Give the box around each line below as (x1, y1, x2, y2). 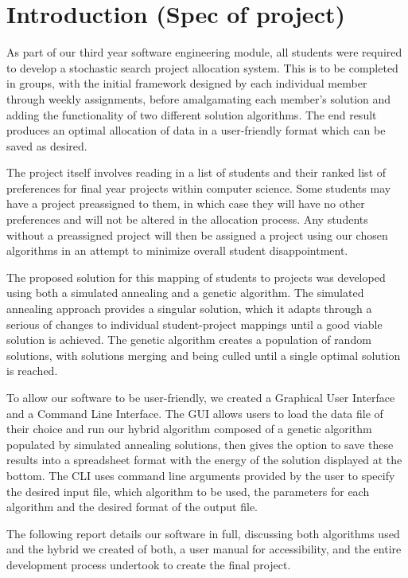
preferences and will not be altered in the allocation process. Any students (6, 211, 368, 228)
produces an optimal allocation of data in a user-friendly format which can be (6, 122, 386, 139)
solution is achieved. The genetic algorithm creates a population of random (6, 331, 371, 348)
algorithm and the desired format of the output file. (6, 498, 258, 515)
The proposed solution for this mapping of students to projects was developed (6, 268, 386, 285)
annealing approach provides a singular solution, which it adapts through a (6, 300, 372, 317)
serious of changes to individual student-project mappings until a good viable (6, 315, 383, 332)
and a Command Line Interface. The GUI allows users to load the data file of (6, 404, 383, 421)
